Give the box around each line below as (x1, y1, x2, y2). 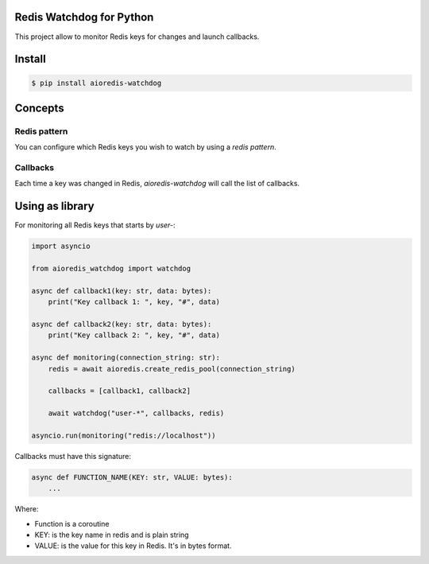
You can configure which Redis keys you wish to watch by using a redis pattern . (14, 142, 277, 152)
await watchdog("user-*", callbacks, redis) (48, 409, 225, 418)
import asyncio (31, 242, 91, 251)
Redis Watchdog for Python (14, 10, 154, 24)
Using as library (14, 200, 95, 213)
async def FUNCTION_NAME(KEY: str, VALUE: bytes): (31, 473, 234, 481)
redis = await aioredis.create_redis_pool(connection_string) (48, 364, 296, 373)
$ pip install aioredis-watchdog (31, 78, 162, 88)
